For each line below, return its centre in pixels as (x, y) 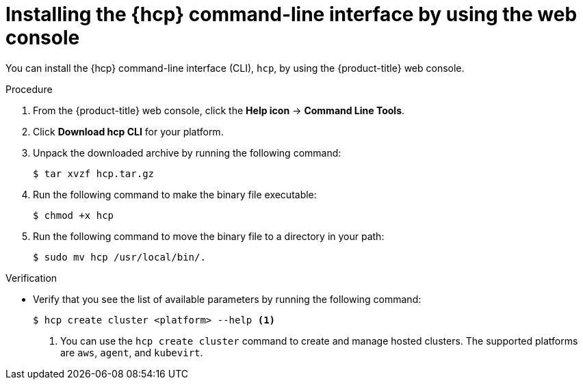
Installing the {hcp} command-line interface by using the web (291, 14)
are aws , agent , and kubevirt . (132, 352)
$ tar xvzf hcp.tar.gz (94, 173)
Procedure (29, 89)
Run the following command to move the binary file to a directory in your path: (209, 236)
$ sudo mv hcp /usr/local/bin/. (119, 257)
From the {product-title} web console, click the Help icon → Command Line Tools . (219, 110)
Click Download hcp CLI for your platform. (128, 131)
